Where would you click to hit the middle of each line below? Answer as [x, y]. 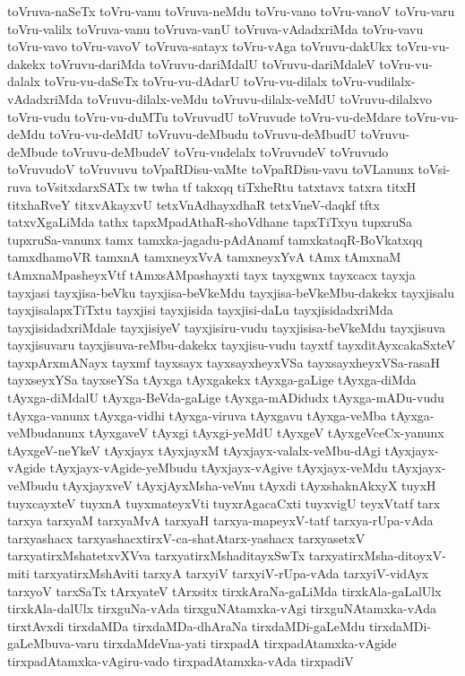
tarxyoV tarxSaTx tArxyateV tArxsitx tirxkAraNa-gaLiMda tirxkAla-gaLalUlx [224, 590]
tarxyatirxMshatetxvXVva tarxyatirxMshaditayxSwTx [156, 555]
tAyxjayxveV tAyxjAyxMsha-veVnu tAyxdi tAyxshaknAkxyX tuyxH [249, 485]
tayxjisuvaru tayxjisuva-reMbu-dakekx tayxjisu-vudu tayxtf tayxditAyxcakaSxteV [232, 345]
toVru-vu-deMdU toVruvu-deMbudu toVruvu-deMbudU [203, 134]
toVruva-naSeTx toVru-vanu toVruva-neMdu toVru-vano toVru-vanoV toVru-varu [231, 11]
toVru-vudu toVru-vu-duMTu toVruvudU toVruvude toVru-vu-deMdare [204, 116]
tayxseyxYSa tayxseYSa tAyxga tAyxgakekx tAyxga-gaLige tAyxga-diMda [212, 380]
